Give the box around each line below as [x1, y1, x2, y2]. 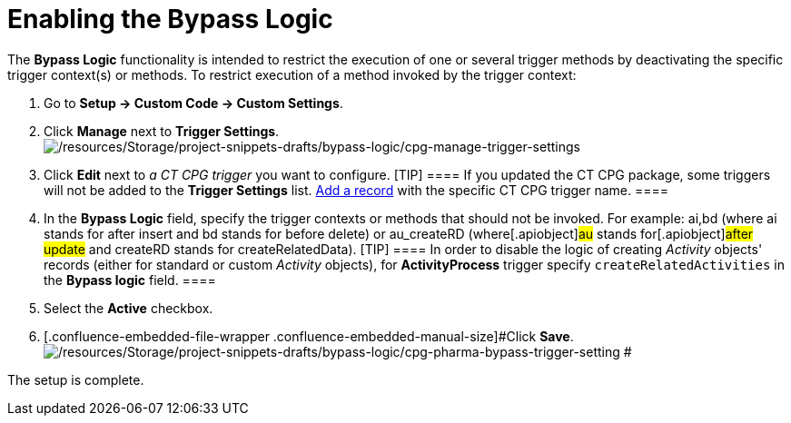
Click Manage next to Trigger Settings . [44, 123, 280, 139]
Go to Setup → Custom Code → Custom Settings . [44, 94, 343, 111]
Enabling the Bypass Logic [7, 4, 333, 34]
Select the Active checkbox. [44, 300, 213, 316]
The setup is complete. [7, 371, 144, 388]
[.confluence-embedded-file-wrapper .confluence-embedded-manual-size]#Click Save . [44, 328, 574, 344]
